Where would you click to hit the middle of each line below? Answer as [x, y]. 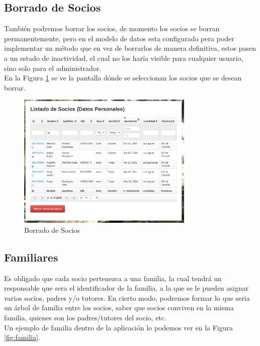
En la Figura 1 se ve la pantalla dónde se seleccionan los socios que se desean [123, 78]
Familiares [31, 257]
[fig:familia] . [22, 337]
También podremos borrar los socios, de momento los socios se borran [112, 28]
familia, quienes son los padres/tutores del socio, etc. [85, 318]
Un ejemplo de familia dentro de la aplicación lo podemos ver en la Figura [118, 327]
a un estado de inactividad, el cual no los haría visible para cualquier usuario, [124, 58]
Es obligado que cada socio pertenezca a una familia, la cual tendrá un [113, 278]
